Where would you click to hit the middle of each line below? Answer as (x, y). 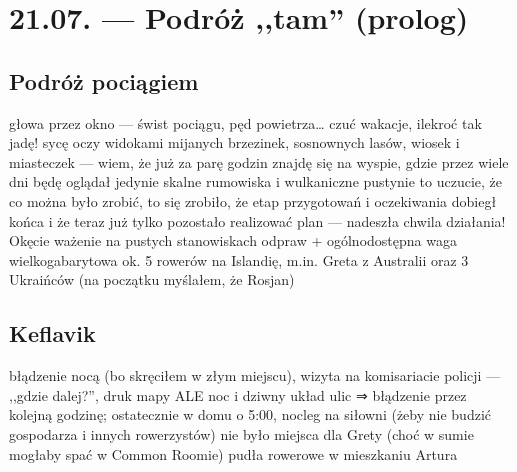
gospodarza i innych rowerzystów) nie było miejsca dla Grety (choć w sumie (241, 433)
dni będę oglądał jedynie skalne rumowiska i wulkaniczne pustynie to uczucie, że (256, 181)
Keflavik (52, 333)
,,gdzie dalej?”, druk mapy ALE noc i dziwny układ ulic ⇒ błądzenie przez (238, 394)
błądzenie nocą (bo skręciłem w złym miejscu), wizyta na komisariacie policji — (255, 375)
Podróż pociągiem (104, 80)
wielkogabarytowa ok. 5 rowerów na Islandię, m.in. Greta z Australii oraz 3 (239, 259)
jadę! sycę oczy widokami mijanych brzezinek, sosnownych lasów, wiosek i (234, 142)
